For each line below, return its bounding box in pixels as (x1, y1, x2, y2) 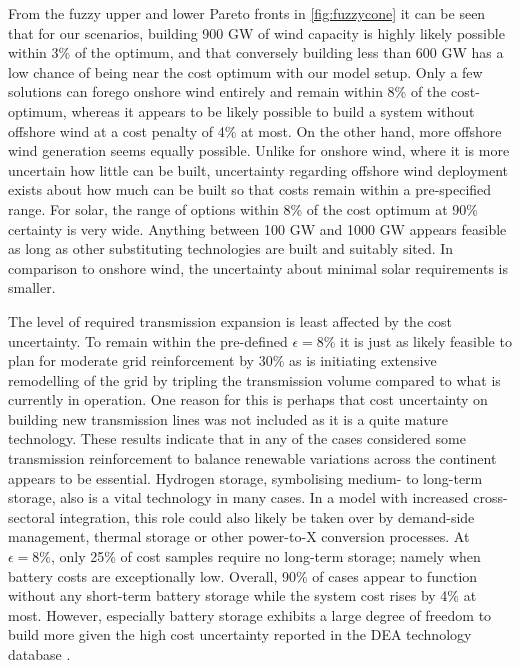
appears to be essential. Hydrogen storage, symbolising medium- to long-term (8, 467, 483, 488)
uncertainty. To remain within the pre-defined (8, 330, 288, 351)
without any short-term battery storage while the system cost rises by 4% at (8, 585, 477, 606)
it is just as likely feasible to (340, 330, 512, 351)
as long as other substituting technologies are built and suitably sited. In (8, 238, 454, 259)
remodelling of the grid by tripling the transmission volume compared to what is (8, 369, 501, 390)
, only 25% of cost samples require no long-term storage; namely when (51, 546, 481, 567)
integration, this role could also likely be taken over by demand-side (59, 506, 475, 527)
